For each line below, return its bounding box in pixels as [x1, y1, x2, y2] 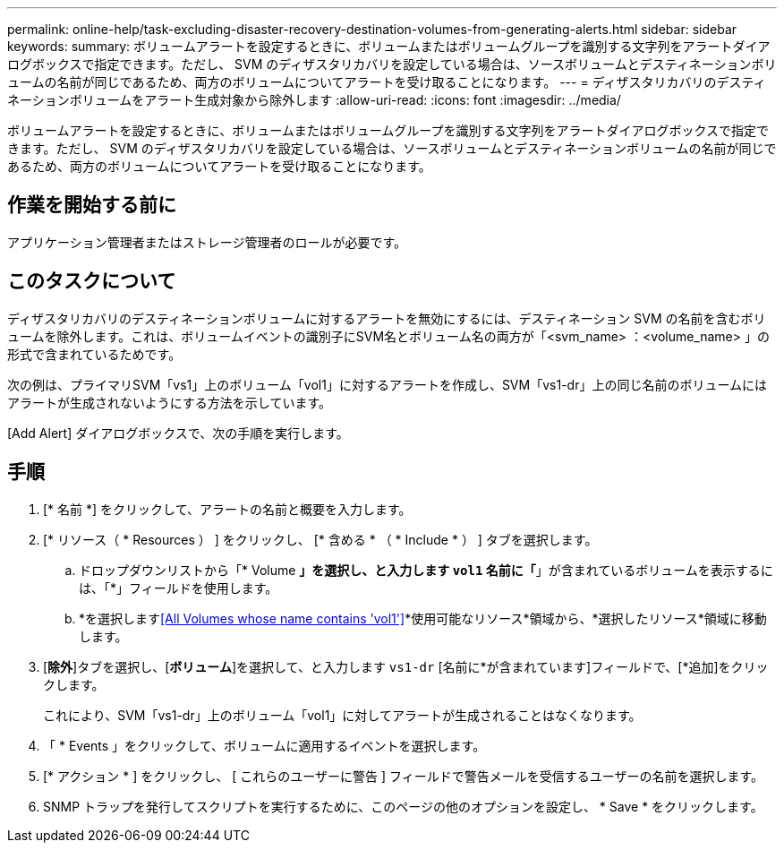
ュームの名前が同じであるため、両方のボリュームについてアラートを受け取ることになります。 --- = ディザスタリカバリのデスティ [7, 74, 766, 90]
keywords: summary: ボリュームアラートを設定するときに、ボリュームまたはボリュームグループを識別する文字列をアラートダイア [7, 39, 771, 54]
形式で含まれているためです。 [7, 346, 182, 362]
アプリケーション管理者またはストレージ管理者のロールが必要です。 [7, 234, 407, 250]
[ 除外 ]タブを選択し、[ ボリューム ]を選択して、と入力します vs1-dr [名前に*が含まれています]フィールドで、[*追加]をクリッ [43, 658, 769, 674]
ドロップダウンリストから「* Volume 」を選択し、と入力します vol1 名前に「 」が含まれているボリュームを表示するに [79, 562, 773, 578]
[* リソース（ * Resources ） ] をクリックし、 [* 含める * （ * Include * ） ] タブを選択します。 [43, 531, 598, 547]
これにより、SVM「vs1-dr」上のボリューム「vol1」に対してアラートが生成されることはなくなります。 [43, 707, 642, 723]
